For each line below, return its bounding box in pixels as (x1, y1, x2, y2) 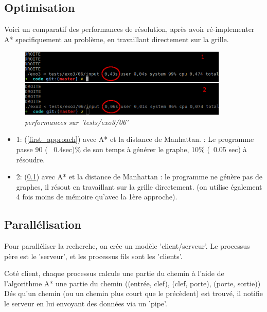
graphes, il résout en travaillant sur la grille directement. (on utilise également (16, 181, 262, 192)
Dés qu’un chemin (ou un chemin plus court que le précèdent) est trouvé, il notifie (4, 288, 263, 299)
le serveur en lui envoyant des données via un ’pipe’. (4, 298, 167, 309)
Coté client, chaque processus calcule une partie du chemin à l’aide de (4, 268, 224, 279)
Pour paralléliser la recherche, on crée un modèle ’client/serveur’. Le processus (4, 241, 250, 251)
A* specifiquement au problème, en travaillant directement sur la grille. (4, 33, 229, 44)
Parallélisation (4, 216, 81, 232)
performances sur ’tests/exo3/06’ (25, 116, 129, 127)
